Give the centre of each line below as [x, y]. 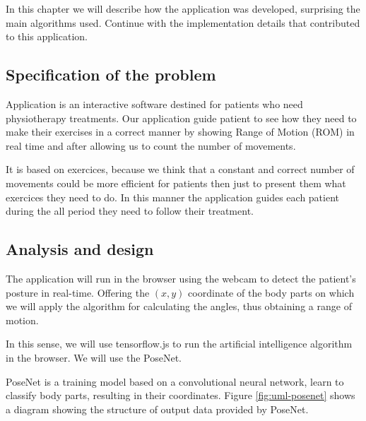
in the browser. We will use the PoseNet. [94, 357]
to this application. [47, 36]
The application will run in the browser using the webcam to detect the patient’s [181, 278]
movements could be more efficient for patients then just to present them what [176, 183]
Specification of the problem [111, 75]
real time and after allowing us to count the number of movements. [151, 145]
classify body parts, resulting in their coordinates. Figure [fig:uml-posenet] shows [181, 395]
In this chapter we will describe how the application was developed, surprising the [183, 8]
